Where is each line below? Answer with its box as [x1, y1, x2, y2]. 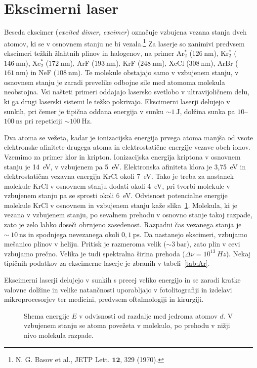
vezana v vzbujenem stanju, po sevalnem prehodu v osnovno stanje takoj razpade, [4, 209, 253, 220]
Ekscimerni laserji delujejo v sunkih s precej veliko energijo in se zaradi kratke [4, 275, 241, 285]
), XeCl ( [162, 57, 189, 68]
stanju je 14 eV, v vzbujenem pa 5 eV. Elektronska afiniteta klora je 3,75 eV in [4, 161, 246, 171]
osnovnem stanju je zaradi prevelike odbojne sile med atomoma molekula [4, 77, 225, 87]
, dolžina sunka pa [179, 106, 235, 116]
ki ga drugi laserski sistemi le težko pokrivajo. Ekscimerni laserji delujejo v [4, 96, 230, 106]
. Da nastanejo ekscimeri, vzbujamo [139, 229, 248, 239]
